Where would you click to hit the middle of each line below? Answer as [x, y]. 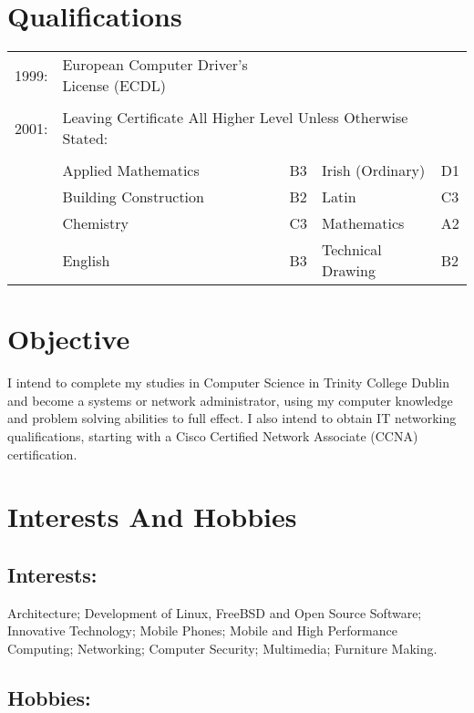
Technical [352, 250]
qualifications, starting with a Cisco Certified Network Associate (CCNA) [213, 436]
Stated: [85, 139]
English [86, 260]
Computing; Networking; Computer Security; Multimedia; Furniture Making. [222, 648]
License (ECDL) [114, 86]
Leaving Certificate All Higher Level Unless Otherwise [235, 118]
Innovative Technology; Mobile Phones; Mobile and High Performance [202, 630]
